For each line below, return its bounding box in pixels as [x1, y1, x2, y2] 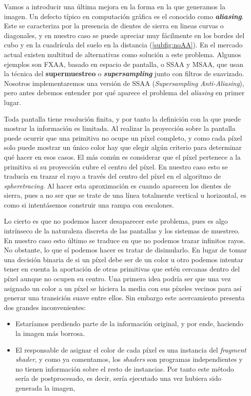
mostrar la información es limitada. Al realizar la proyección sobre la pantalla [4, 123, 235, 133]
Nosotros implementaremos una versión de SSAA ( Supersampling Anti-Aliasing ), [4, 78, 244, 88]
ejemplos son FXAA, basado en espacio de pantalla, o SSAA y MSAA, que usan [4, 59, 243, 69]
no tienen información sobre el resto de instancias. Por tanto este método [15, 363, 234, 374]
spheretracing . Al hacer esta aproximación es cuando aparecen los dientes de [4, 180, 231, 190]
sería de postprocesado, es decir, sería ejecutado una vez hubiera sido [15, 373, 221, 383]
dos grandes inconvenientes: [4, 302, 86, 312]
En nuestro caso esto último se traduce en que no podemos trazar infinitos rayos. [4, 235, 246, 245]
